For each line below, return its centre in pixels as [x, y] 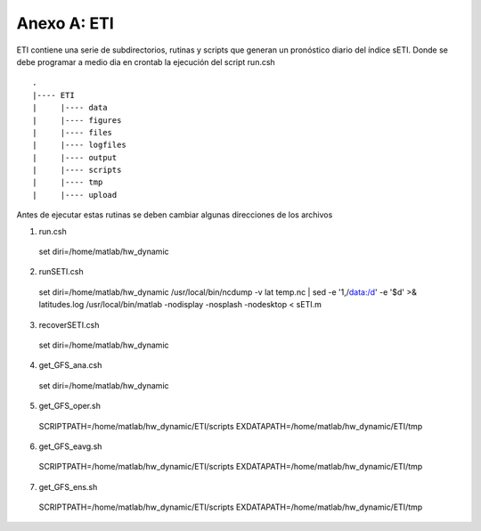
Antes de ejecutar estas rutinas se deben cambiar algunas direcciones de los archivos [175, 215]
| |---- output [75, 157]
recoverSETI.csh [69, 324]
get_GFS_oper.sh [70, 406]
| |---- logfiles [79, 145]
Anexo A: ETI [65, 23]
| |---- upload [75, 195]
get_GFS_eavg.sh [70, 446]
